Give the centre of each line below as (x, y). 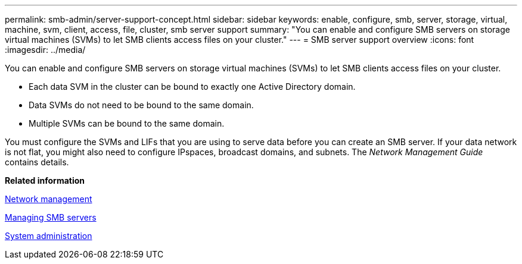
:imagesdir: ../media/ (45, 50)
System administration (49, 236)
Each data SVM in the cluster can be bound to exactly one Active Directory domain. (192, 87)
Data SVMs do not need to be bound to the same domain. (141, 105)
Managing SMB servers (51, 217)
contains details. (37, 162)
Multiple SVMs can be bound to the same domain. (127, 123)
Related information (45, 180)
